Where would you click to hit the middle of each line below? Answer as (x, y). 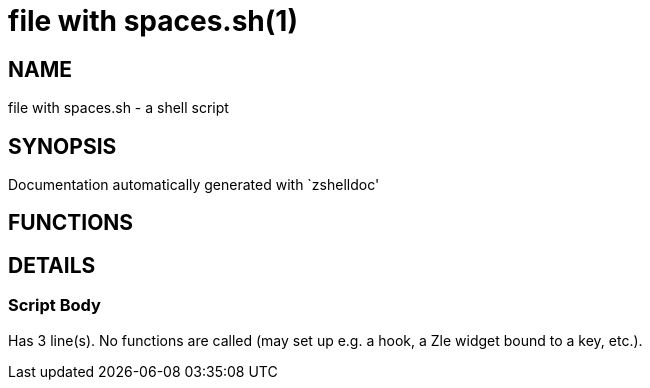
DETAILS (52, 265)
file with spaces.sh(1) (153, 21)
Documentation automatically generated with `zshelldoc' (194, 185)
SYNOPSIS (62, 146)
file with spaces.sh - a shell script (118, 108)
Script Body (54, 305)
